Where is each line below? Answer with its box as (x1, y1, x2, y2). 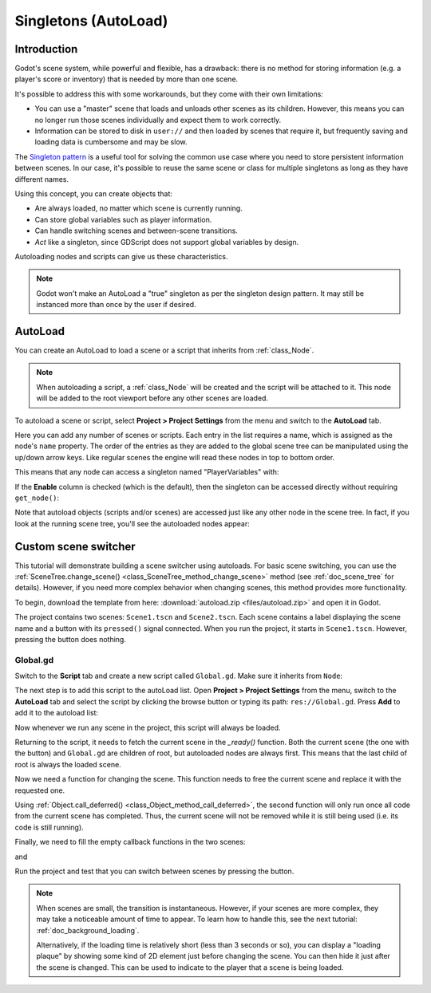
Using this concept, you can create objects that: (14, 188, 173, 199)
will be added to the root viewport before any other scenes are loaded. (36, 393, 269, 403)
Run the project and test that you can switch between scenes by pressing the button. (14, 866, 295, 876)
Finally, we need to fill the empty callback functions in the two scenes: (14, 837, 246, 847)
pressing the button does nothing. (14, 634, 127, 644)
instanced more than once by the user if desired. (36, 300, 196, 309)
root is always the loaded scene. (14, 759, 121, 769)
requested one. (14, 786, 65, 795)
